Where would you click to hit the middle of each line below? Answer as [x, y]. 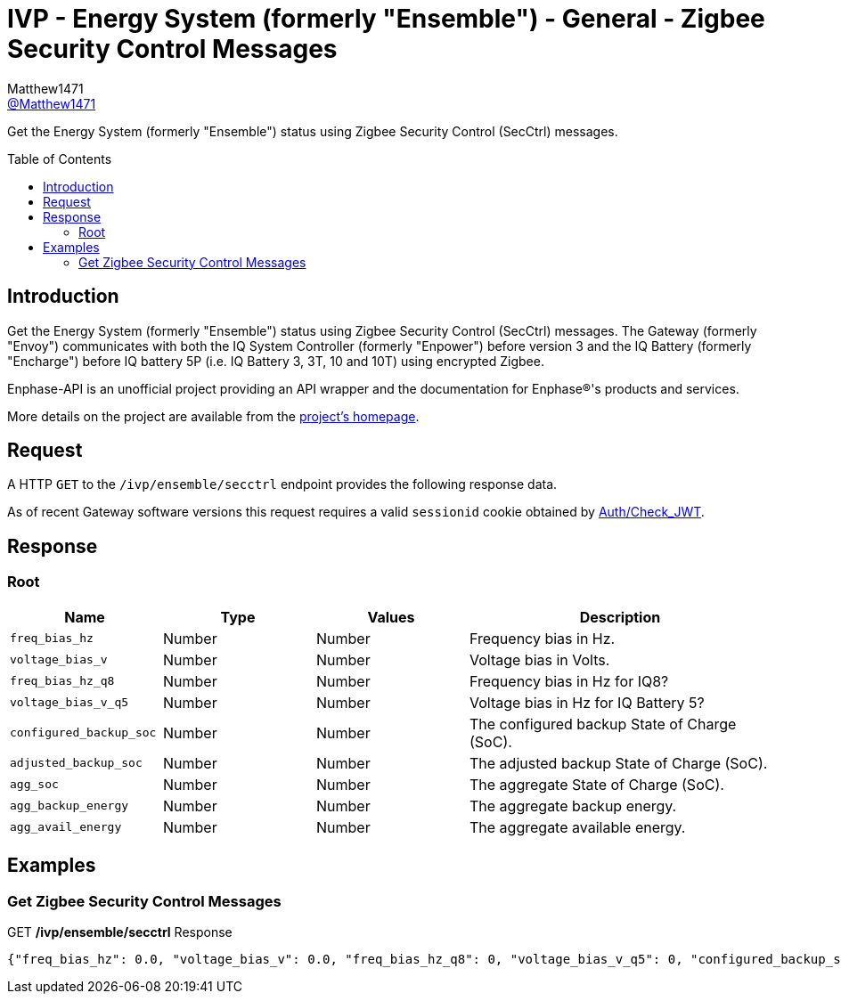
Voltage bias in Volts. [540, 659]
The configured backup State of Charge [603, 724]
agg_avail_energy [66, 827]
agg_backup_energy [69, 806]
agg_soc [34, 785]
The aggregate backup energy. [573, 806]
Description [620, 617]
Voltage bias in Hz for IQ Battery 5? [587, 702]
